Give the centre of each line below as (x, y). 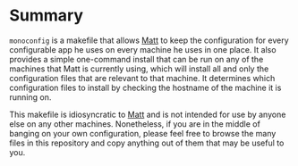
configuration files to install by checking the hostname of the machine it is (145, 87)
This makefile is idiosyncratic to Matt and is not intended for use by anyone (148, 114)
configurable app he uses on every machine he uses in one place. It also (143, 49)
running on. (30, 97)
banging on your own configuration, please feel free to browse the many (143, 133)
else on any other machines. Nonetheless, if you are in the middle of (135, 124)
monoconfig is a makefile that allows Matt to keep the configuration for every (149, 40)
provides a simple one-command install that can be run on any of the (136, 59)
